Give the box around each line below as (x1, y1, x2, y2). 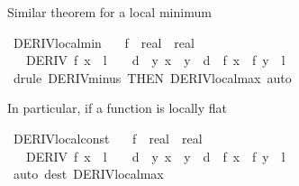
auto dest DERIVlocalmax (13, 164, 164, 183)
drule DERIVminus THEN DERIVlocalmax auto (13, 68, 292, 87)
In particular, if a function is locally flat (7, 98, 228, 117)
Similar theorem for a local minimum (7, 3, 212, 21)
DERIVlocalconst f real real (13, 128, 203, 147)
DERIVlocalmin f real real (13, 33, 195, 51)
